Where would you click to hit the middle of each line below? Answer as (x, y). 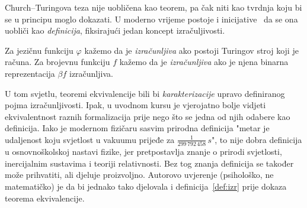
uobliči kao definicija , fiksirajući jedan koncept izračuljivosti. (115, 30)
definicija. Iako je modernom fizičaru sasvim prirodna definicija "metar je (137, 128)
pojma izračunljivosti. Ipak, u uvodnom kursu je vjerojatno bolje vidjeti (135, 105)
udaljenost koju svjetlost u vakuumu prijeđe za (90, 139)
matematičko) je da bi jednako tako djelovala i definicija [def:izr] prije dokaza (146, 186)
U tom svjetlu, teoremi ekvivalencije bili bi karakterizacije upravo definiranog (145, 93)
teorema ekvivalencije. (45, 198)
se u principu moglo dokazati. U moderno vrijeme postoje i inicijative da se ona (151, 19)
